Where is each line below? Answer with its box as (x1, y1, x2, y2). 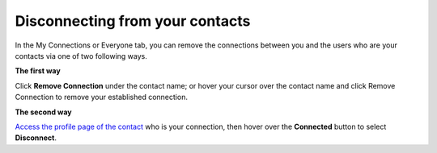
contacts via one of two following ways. (15, 51, 147, 60)
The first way (15, 66, 61, 76)
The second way (15, 107, 72, 117)
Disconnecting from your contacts (15, 12, 251, 30)
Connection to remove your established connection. (15, 93, 188, 102)
